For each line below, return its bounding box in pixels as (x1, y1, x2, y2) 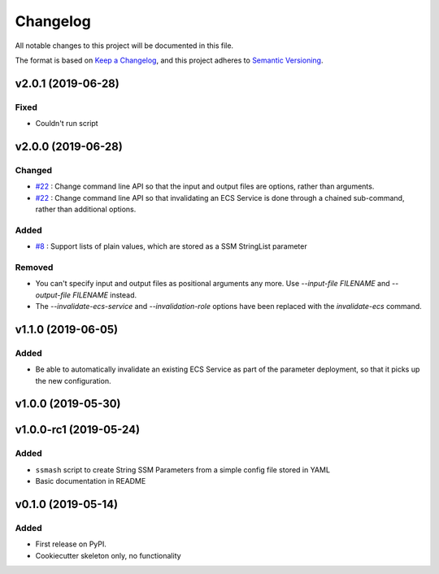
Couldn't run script (35, 119, 98, 128)
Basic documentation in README (35, 476, 146, 486)
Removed (15, 261, 54, 272)
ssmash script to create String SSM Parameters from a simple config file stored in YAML (35, 464, 331, 475)
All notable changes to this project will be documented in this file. (15, 41, 234, 50)
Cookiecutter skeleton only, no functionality (35, 550, 182, 560)
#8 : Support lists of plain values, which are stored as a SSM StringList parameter (35, 241, 308, 251)
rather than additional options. (35, 204, 137, 215)
